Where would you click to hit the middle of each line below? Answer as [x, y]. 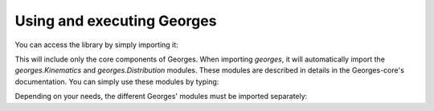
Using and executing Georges [116, 21]
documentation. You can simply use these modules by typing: [117, 81]
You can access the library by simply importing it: [96, 45]
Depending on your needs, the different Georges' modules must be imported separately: [161, 97]
